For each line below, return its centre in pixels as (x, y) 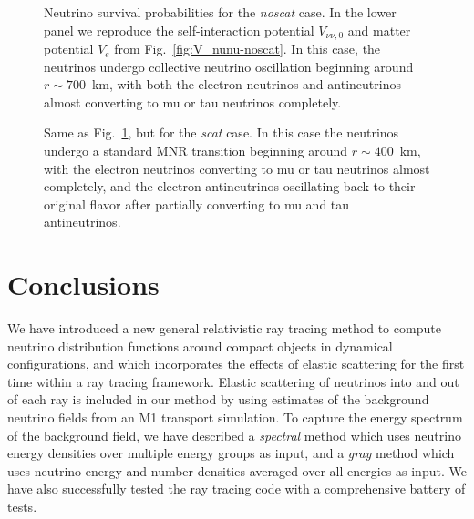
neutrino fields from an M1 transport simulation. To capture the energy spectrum (235, 417)
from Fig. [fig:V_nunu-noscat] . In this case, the (247, 49)
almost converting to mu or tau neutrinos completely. (193, 102)
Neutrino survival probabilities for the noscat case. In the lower (220, 12)
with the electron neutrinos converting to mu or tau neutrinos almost (237, 168)
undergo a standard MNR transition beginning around (196, 151)
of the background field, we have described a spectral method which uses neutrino (234, 435)
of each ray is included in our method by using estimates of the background (218, 399)
